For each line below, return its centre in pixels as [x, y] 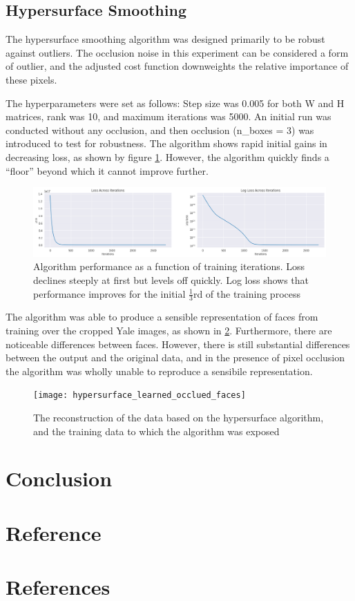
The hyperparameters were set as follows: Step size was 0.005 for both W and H [175, 103]
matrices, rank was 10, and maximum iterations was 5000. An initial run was [169, 116]
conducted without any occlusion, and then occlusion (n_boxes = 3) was [160, 130]
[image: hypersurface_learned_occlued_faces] [140, 395]
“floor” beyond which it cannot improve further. [107, 170]
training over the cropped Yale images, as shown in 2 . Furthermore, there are [169, 330]
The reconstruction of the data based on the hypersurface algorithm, [179, 417]
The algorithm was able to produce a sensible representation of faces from [162, 317]
